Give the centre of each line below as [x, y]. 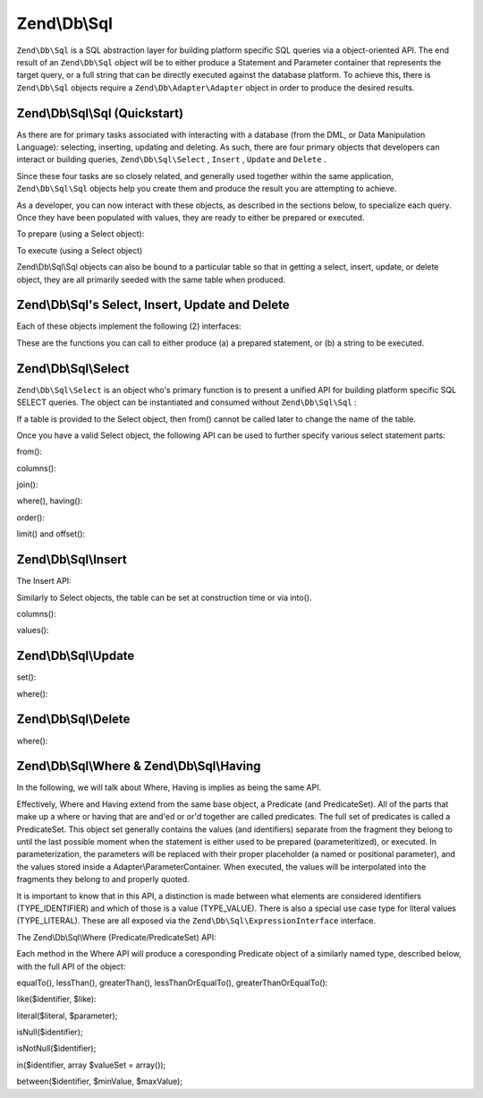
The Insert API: [44, 581]
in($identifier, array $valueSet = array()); [91, 1065]
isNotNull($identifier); [56, 1049]
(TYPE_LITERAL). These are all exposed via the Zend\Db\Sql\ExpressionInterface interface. [196, 921]
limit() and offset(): [51, 534]
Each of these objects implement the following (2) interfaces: [129, 326]
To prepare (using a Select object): [80, 234]
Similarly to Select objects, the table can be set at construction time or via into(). [164, 597]
